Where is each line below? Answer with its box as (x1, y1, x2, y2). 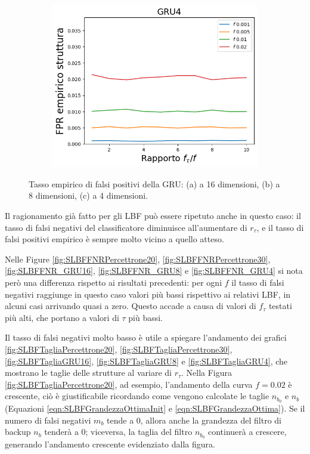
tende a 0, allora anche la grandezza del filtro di (107, 413, 281, 426)
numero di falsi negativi (5, 413, 91, 426)
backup (5, 425, 31, 438)
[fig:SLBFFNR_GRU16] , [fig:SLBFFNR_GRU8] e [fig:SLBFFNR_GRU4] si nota (5, 264, 303, 277)
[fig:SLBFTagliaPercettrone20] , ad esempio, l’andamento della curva (5, 378, 253, 390)
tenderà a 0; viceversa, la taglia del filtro (44, 425, 193, 438)
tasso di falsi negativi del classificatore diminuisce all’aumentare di (5, 221, 247, 233)
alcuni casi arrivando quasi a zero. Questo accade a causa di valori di (5, 299, 256, 312)
